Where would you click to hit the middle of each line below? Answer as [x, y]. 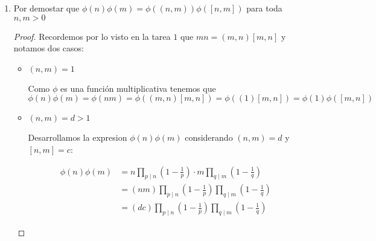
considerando [209, 137]
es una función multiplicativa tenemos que [138, 88]
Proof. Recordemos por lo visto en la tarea [92, 36]
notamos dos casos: [49, 48]
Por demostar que [46, 8]
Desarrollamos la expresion [78, 137]
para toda [264, 8]
